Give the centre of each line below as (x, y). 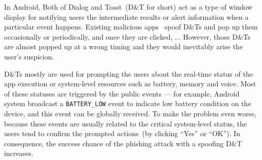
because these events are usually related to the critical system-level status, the (125, 123)
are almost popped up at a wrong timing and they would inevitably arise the (123, 46)
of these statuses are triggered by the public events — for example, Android (122, 93)
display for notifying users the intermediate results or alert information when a (126, 17)
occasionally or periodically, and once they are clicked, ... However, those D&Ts (127, 36)
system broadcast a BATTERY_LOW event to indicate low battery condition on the (128, 103)
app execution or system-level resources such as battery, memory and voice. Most (130, 84)
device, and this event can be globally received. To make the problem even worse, (130, 113)
